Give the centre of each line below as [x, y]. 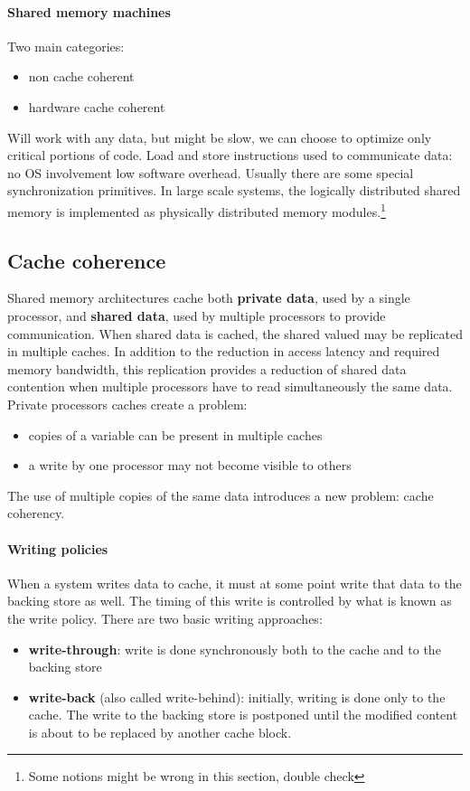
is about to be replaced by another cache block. [160, 732]
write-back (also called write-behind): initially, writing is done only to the [237, 697]
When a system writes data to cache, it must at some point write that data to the [235, 583]
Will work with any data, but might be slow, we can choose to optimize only [220, 137]
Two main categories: [66, 46]
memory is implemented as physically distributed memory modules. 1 [197, 210]
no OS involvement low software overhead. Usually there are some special [211, 172]
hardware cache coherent [97, 106]
